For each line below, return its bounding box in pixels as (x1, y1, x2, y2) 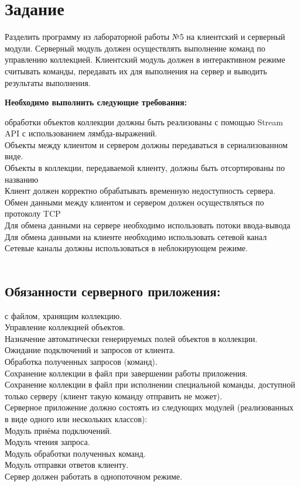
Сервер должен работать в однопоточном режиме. (5, 470, 182, 482)
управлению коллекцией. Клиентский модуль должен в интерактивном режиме (5, 53, 285, 66)
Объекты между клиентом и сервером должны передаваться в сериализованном (5, 138, 288, 150)
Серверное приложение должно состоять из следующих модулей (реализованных (5, 401, 294, 413)
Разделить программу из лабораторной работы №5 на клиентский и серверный (5, 30, 285, 43)
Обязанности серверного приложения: (5, 282, 221, 300)
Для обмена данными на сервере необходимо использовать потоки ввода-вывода (5, 219, 291, 231)
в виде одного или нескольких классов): (5, 412, 148, 425)
